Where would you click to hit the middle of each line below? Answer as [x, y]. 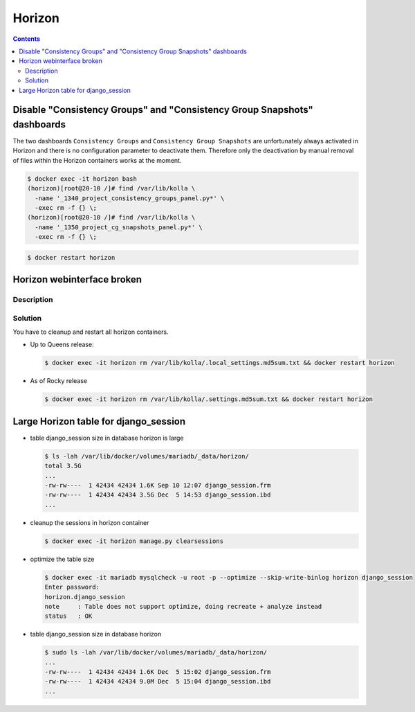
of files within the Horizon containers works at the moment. [97, 160]
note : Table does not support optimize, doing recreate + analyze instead [183, 606]
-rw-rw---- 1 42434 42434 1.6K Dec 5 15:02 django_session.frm [158, 672]
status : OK [68, 616]
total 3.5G [63, 466]
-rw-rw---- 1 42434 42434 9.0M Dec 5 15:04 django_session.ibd [158, 682]
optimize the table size [62, 559]
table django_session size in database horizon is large [107, 438]
